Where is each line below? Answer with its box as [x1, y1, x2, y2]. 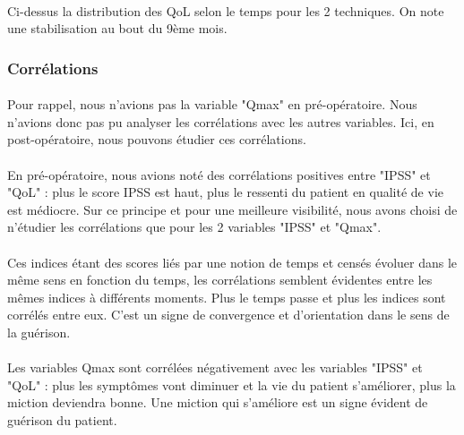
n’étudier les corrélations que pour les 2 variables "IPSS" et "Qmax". [7, 217, 382, 236]
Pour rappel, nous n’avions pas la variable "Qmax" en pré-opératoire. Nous [7, 95, 417, 114]
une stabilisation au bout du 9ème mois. [7, 19, 228, 38]
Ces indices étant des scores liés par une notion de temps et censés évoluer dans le [7, 252, 458, 271]
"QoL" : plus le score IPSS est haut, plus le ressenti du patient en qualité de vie [7, 183, 443, 201]
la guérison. [7, 322, 71, 341]
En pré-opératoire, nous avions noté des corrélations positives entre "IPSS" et [7, 165, 431, 183]
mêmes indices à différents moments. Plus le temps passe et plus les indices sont [7, 287, 446, 306]
